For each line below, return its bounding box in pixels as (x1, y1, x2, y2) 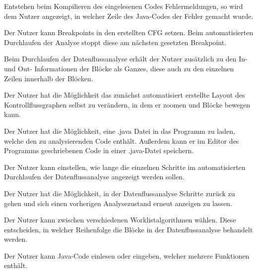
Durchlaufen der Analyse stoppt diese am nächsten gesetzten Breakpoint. (4, 37, 227, 47)
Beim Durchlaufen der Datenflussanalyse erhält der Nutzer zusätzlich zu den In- (4, 54, 248, 64)
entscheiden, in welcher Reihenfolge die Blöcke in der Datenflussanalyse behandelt (4, 224, 253, 234)
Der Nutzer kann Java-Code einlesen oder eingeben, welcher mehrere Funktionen (4, 250, 250, 261)
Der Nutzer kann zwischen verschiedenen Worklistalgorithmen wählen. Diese (4, 215, 236, 225)
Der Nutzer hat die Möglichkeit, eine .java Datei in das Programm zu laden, (4, 125, 235, 136)
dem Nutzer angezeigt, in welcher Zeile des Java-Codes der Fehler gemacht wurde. (4, 10, 254, 21)
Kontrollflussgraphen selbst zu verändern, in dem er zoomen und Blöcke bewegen (4, 99, 251, 109)
